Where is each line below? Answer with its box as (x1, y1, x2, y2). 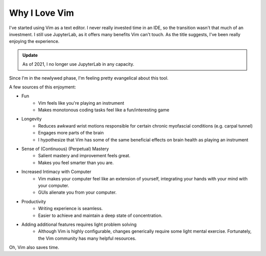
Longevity (21, 116, 42, 122)
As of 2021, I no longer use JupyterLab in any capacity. (22, 61, 134, 67)
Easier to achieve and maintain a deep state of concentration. (38, 213, 163, 218)
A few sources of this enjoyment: (9, 84, 76, 90)
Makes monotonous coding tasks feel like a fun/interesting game (38, 107, 169, 113)
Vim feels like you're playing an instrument (38, 100, 125, 106)
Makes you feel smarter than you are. (38, 160, 114, 166)
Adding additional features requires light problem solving (21, 221, 137, 227)
